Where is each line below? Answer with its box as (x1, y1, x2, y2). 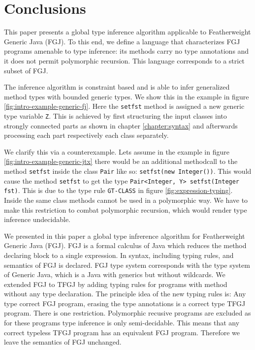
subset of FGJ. (4, 65, 48, 75)
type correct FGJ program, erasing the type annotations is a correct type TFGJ (4, 298, 246, 308)
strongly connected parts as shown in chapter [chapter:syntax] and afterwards (4, 120, 238, 130)
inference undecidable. (4, 214, 71, 224)
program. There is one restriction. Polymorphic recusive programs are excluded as (4, 308, 251, 318)
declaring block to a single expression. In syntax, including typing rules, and (4, 250, 234, 260)
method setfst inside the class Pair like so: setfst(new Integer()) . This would (4, 165, 252, 176)
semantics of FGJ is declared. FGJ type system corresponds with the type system (4, 259, 250, 270)
